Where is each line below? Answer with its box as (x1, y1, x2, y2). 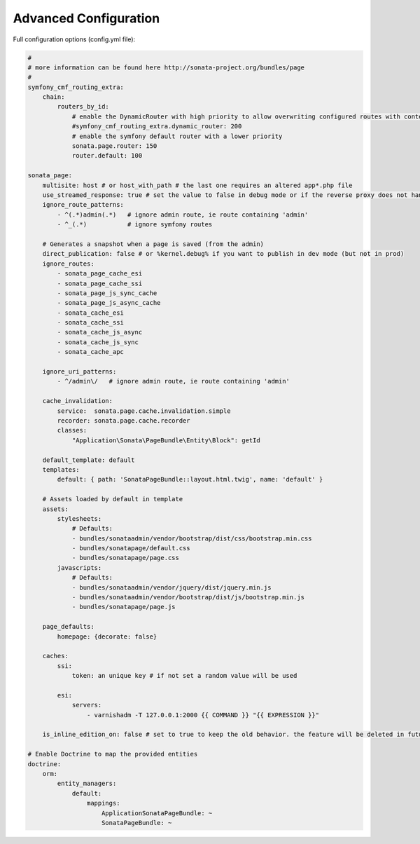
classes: (57, 426, 87, 435)
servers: (71, 701, 102, 709)
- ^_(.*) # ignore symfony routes (57, 221, 213, 229)
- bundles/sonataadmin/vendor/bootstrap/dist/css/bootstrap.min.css (71, 534, 312, 543)
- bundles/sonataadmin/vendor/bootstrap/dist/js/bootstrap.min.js (71, 593, 304, 601)
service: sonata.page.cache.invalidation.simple (57, 407, 231, 415)
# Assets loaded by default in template (42, 495, 183, 503)
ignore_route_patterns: (42, 200, 124, 209)
